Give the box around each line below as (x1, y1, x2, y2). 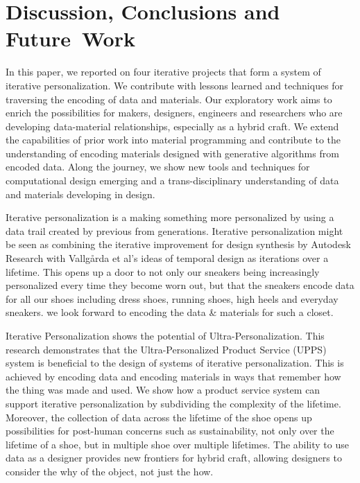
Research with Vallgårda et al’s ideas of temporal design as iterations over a (6, 251, 329, 265)
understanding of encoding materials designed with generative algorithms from (6, 146, 339, 160)
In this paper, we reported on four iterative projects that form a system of (6, 64, 321, 79)
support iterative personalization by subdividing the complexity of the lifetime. (6, 396, 341, 410)
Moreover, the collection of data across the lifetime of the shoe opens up (6, 410, 312, 424)
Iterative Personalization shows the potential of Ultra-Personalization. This (6, 328, 325, 342)
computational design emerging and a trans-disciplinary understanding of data (6, 173, 339, 188)
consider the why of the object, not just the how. (6, 464, 214, 478)
